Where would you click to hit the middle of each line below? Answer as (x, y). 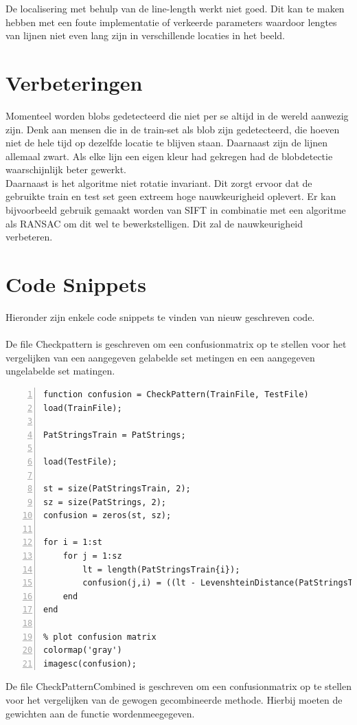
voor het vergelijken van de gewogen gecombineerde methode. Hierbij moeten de (174, 700)
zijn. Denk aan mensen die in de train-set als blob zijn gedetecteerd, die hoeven (173, 129)
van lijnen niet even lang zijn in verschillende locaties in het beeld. (145, 35)
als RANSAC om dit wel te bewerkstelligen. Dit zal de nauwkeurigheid (154, 223)
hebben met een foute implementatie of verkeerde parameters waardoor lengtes (171, 22)
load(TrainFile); (83, 408)
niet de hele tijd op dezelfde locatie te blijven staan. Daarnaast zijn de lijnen (167, 143)
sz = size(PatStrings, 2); (105, 502)
